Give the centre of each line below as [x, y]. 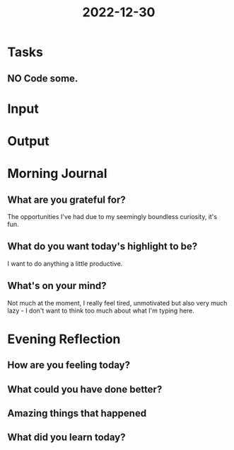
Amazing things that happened [77, 413]
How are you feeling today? [69, 365]
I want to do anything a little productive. [65, 264]
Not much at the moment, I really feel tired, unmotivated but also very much [117, 303]
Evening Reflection [64, 339]
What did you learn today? [66, 438]
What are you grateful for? [66, 199]
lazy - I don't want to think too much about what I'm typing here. [101, 310]
